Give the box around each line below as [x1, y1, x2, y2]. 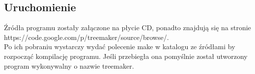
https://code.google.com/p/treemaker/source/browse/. [4, 32, 169, 42]
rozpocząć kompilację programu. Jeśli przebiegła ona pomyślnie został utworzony [4, 51, 248, 61]
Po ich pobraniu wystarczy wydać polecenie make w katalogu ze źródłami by [4, 41, 235, 52]
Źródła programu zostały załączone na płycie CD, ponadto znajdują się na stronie [4, 22, 251, 33]
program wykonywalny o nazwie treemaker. [4, 60, 134, 71]
